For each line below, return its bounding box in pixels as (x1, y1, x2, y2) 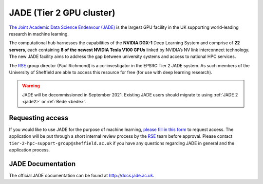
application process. (9, 147, 50, 153)
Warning (22, 83, 40, 89)
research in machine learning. (9, 31, 69, 37)
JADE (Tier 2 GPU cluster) (9, 7, 115, 18)
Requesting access (9, 113, 69, 122)
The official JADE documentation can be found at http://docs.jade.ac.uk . (9, 173, 154, 179)
